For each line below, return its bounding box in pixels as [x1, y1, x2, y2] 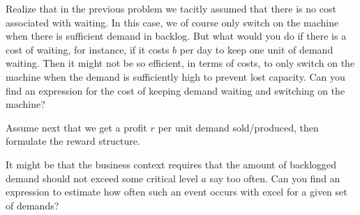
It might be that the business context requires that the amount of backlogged [6, 157, 337, 171]
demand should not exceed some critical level [6, 170, 198, 185]
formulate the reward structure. [6, 134, 140, 148]
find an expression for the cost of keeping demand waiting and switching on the [6, 83, 345, 97]
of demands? [6, 198, 59, 212]
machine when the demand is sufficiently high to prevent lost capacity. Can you [6, 69, 345, 83]
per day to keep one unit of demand [179, 42, 333, 56]
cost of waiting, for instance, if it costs [6, 42, 170, 56]
